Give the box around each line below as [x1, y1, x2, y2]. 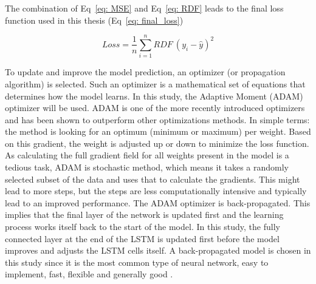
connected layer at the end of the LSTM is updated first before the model [5, 232, 280, 245]
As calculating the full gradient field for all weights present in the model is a [5, 149, 289, 161]
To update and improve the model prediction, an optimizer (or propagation [5, 66, 286, 78]
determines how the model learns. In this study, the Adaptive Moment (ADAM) [5, 89, 303, 102]
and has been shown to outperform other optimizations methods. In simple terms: [5, 113, 310, 126]
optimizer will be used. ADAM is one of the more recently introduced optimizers [5, 101, 305, 114]
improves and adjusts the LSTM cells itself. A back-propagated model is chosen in [5, 244, 311, 257]
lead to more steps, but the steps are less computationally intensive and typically [5, 184, 307, 197]
